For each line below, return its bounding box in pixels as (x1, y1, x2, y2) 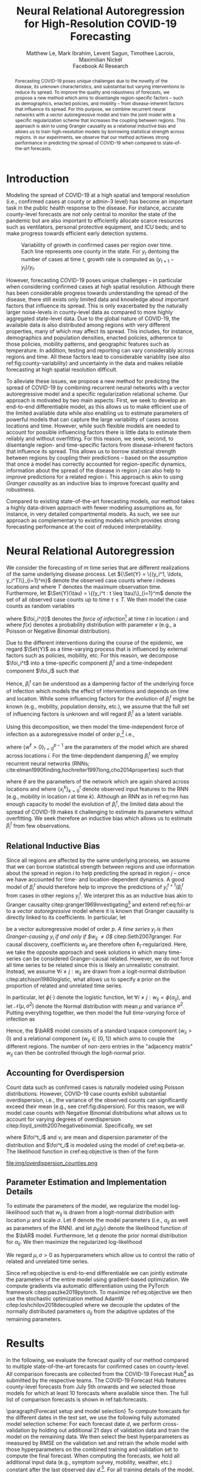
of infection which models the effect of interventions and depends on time (6, 687, 189, 695)
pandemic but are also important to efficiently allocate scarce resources (6, 217, 184, 225)
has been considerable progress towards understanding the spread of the (6, 289, 188, 297)
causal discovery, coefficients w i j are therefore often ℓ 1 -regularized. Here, (6, 941, 188, 949)
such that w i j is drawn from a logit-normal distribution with (31, 1208, 175, 1217)
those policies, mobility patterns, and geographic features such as (6, 340, 169, 348)
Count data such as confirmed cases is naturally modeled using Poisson (6, 1084, 184, 1091)
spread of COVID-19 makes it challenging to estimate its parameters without (6, 808, 193, 815)
